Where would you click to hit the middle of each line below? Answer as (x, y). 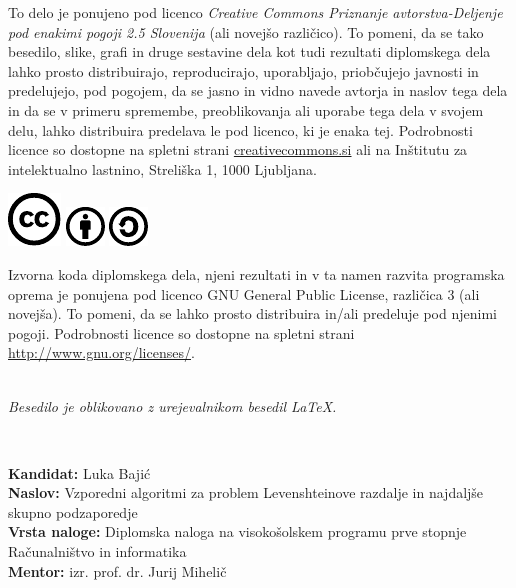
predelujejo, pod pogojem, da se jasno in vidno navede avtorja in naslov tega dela (258, 90)
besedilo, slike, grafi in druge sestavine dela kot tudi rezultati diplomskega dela (249, 51)
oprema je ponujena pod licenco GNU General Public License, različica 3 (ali (244, 293)
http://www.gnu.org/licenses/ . (101, 352)
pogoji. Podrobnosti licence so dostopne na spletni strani (181, 332)
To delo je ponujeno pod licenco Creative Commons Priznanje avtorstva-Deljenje (255, 12)
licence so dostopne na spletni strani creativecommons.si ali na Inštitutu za (238, 149)
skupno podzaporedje (73, 511)
